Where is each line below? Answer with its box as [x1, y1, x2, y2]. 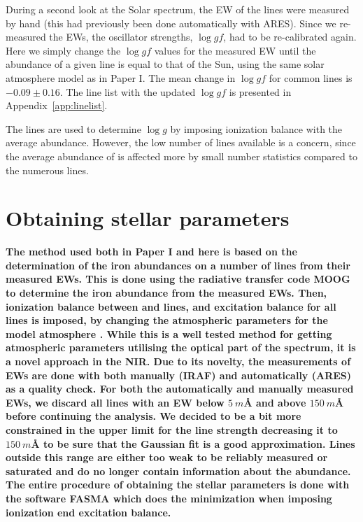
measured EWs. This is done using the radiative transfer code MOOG [6, 271, 350, 286]
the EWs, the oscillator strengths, [49, 29, 193, 44]
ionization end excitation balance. [6, 505, 171, 519]
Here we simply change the [6, 43, 121, 57]
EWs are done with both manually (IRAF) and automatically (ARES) [6, 367, 352, 382]
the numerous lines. [6, 162, 89, 177]
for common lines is [269, 70, 353, 85]
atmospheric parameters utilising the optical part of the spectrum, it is [6, 340, 356, 355]
